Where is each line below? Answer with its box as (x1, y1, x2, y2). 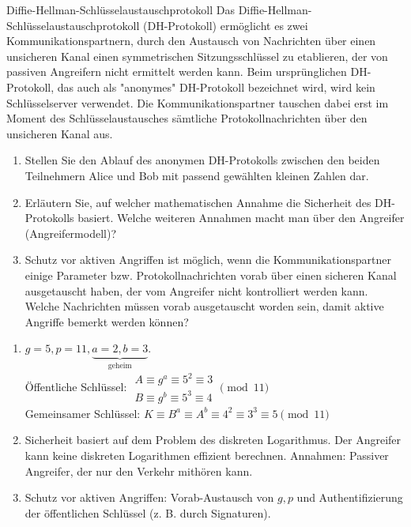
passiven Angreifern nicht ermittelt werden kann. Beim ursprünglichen (6, 63, 347, 80)
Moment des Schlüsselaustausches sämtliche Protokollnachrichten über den (6, 110, 368, 126)
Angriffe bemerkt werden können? (25, 313, 189, 329)
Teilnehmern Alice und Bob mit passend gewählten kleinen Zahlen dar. (25, 167, 369, 183)
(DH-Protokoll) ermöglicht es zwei (143, 17, 308, 33)
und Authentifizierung (296, 489, 403, 506)
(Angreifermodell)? (25, 224, 117, 241)
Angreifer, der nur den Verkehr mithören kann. (25, 462, 253, 479)
